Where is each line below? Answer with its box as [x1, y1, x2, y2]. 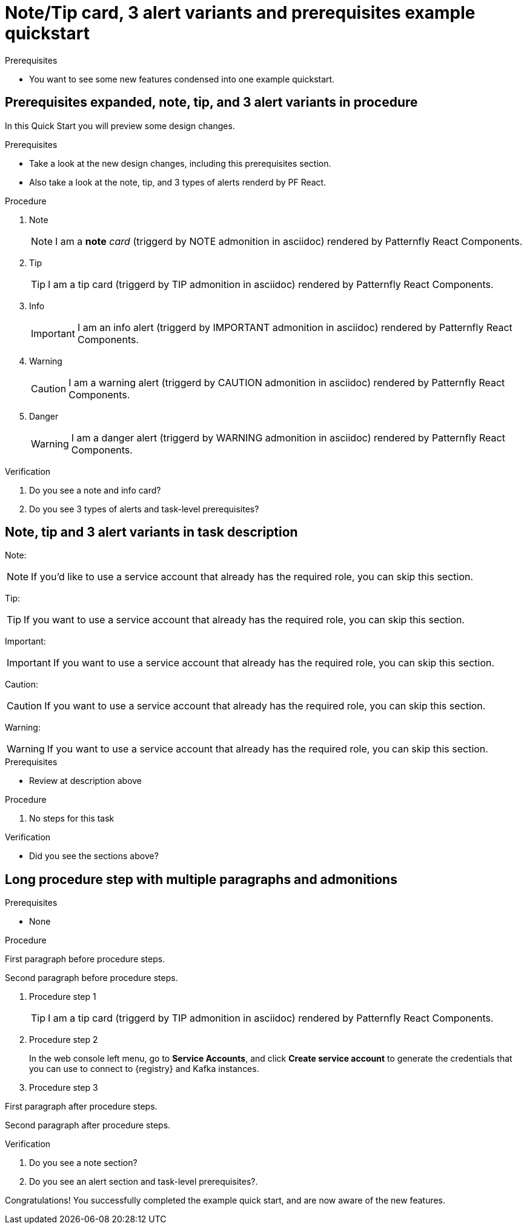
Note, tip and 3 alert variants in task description [5, 524, 298, 540]
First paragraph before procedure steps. [5, 954, 165, 965]
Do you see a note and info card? [29, 484, 161, 495]
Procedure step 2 [29, 1034, 98, 1045]
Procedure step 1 [29, 991, 96, 1002]
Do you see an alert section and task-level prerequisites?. [29, 1176, 258, 1187]
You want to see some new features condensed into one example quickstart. [29, 73, 335, 84]
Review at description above [29, 775, 142, 786]
